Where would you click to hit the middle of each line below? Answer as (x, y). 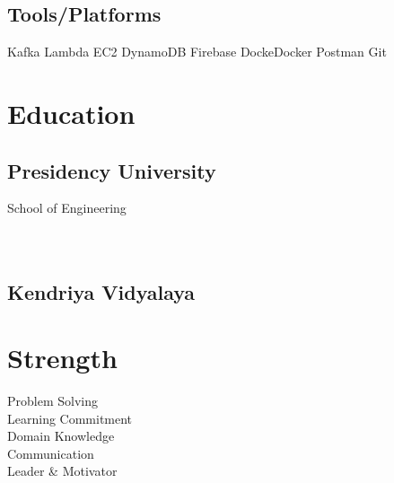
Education (71, 113)
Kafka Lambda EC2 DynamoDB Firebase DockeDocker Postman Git (197, 52)
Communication (51, 453)
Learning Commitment (70, 418)
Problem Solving (53, 401)
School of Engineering (67, 208)
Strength (62, 358)
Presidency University (112, 170)
